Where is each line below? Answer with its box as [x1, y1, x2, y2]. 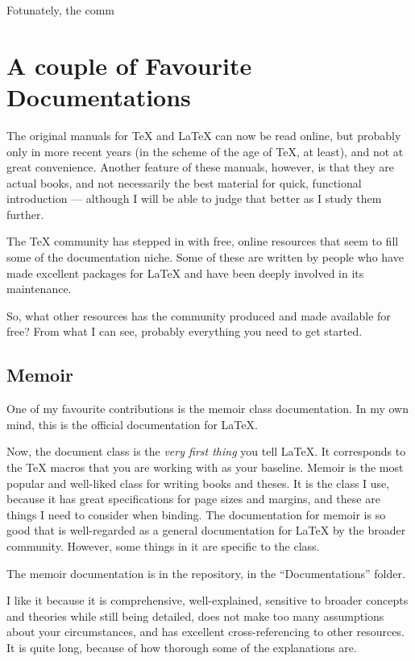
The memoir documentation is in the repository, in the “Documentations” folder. [6, 564, 405, 581]
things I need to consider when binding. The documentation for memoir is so [6, 506, 386, 523]
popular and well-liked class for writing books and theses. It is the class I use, [6, 474, 390, 491]
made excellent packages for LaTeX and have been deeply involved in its [6, 264, 364, 281]
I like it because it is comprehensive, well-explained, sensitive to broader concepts [6, 592, 409, 609]
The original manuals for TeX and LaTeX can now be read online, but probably [6, 126, 401, 143]
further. [6, 205, 44, 222]
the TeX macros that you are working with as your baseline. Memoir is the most [6, 459, 404, 476]
